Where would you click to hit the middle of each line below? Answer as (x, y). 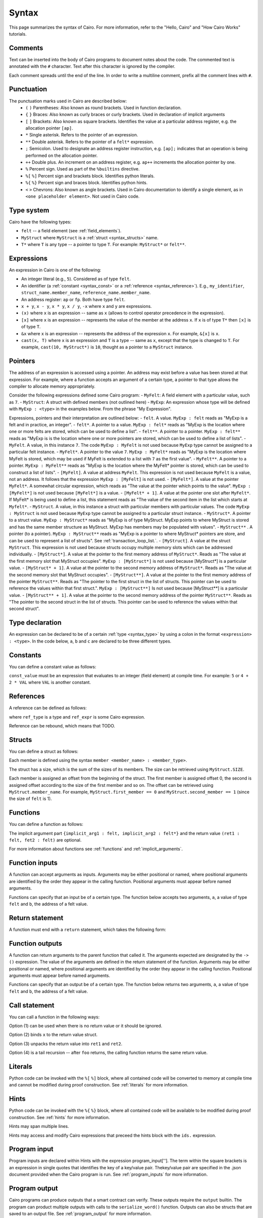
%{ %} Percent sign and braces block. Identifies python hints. (87, 183)
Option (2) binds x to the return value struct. (53, 1035)
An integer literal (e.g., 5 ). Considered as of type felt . (76, 279)
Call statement (32, 1005)
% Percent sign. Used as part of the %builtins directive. (83, 169)
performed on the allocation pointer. (62, 155)
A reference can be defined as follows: (48, 708)
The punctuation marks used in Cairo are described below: (68, 101)
